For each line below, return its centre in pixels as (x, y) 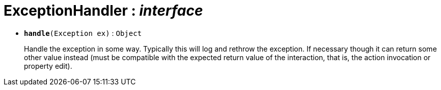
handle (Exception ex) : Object (83, 33)
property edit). (48, 66)
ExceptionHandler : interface (103, 11)
